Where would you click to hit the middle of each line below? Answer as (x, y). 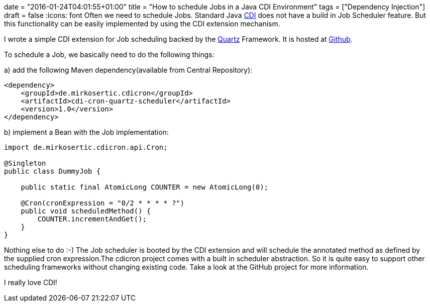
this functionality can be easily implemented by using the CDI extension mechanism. (142, 24)
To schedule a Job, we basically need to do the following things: (109, 54)
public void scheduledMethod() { (86, 211)
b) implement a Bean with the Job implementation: (86, 132)
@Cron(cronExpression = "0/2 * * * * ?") (103, 203)
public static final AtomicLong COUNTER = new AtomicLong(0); (145, 187)
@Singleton (25, 163)
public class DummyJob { (52, 171)
